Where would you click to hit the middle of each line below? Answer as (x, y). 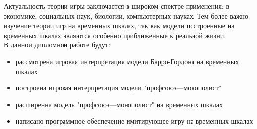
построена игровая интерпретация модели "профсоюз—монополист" (119, 88)
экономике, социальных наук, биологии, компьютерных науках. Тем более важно (126, 16)
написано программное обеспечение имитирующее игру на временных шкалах (134, 121)
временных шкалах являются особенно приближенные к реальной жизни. (115, 35)
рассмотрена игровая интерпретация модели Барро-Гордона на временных (127, 61)
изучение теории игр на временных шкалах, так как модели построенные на (119, 25)
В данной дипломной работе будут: (57, 45)
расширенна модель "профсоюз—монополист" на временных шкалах (119, 104)
